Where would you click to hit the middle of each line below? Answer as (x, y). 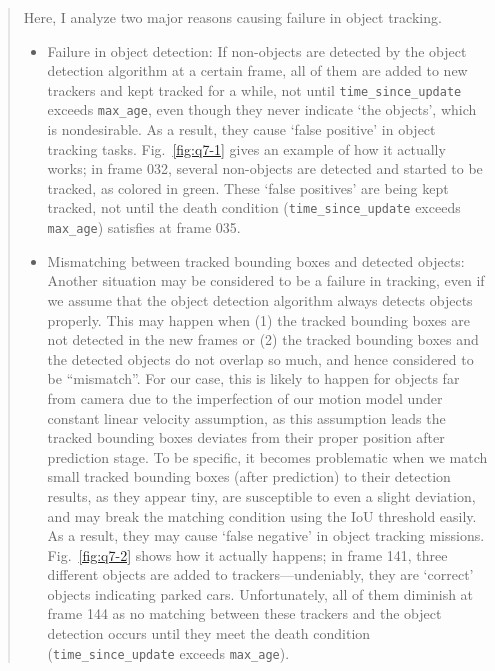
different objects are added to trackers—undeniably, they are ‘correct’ (260, 574)
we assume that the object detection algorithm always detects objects (260, 299)
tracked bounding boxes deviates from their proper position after (246, 437)
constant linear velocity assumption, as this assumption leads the (246, 417)
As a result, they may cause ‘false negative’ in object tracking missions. (266, 535)
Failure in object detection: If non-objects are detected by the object (257, 50)
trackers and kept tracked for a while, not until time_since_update (254, 89)
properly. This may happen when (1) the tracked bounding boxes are (258, 319)
